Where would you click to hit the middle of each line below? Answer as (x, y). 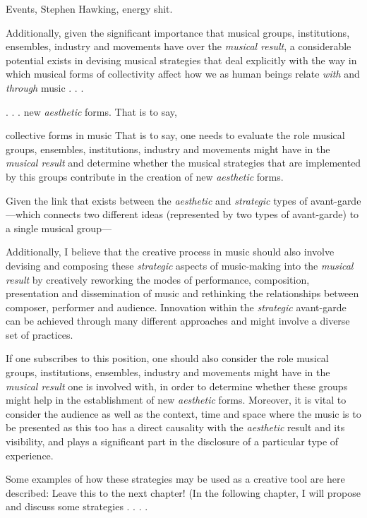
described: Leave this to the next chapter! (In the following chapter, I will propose (183, 492)
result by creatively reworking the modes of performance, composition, (158, 279)
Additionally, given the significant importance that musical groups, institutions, (178, 32)
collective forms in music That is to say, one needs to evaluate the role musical (175, 135)
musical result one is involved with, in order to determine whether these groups (177, 386)
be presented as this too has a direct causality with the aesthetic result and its (175, 427)
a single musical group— (59, 228)
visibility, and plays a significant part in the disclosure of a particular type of (172, 441)
